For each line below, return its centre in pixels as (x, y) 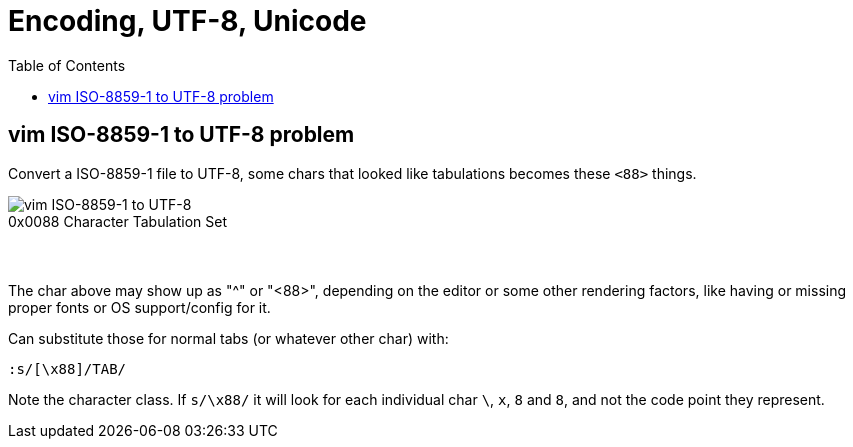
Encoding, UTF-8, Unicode (187, 21)
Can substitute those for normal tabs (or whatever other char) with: (228, 338)
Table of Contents (67, 65)
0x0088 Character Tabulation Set (117, 221)
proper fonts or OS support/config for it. (139, 307)
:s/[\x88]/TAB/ (67, 368)
